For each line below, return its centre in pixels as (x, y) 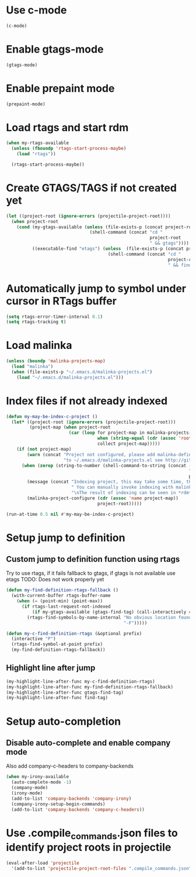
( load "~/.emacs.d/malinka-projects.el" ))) (70, 377)
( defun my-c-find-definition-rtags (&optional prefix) (74, 633)
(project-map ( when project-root (70, 427)
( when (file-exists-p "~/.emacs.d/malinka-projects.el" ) (82, 372)
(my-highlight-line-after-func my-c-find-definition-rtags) (81, 681)
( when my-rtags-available (37, 143)
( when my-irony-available (37, 777)
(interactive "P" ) (34, 639)
